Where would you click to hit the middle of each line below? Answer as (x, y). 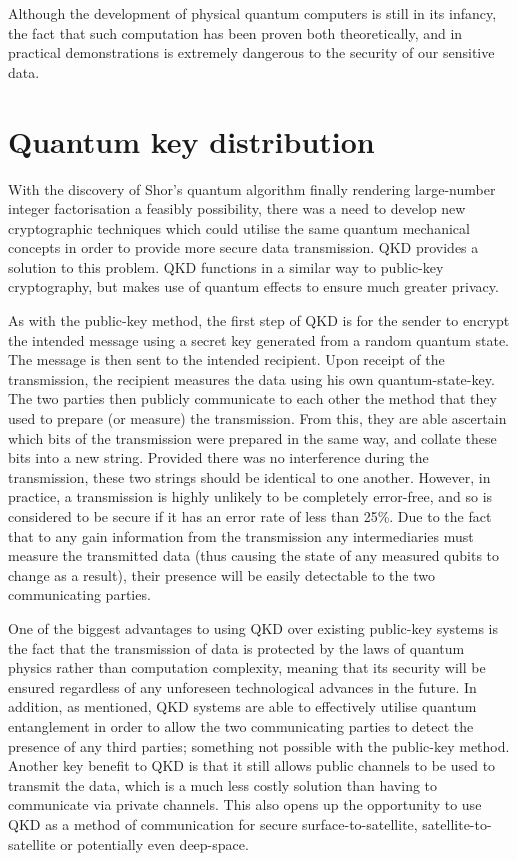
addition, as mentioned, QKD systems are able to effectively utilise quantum (242, 706)
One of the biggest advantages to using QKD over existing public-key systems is (253, 627)
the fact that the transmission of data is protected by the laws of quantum (236, 647)
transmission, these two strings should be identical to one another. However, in (249, 476)
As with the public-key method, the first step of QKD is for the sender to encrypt (259, 320)
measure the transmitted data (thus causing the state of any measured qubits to (254, 555)
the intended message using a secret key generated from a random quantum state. (258, 339)
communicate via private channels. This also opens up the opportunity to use (245, 804)
